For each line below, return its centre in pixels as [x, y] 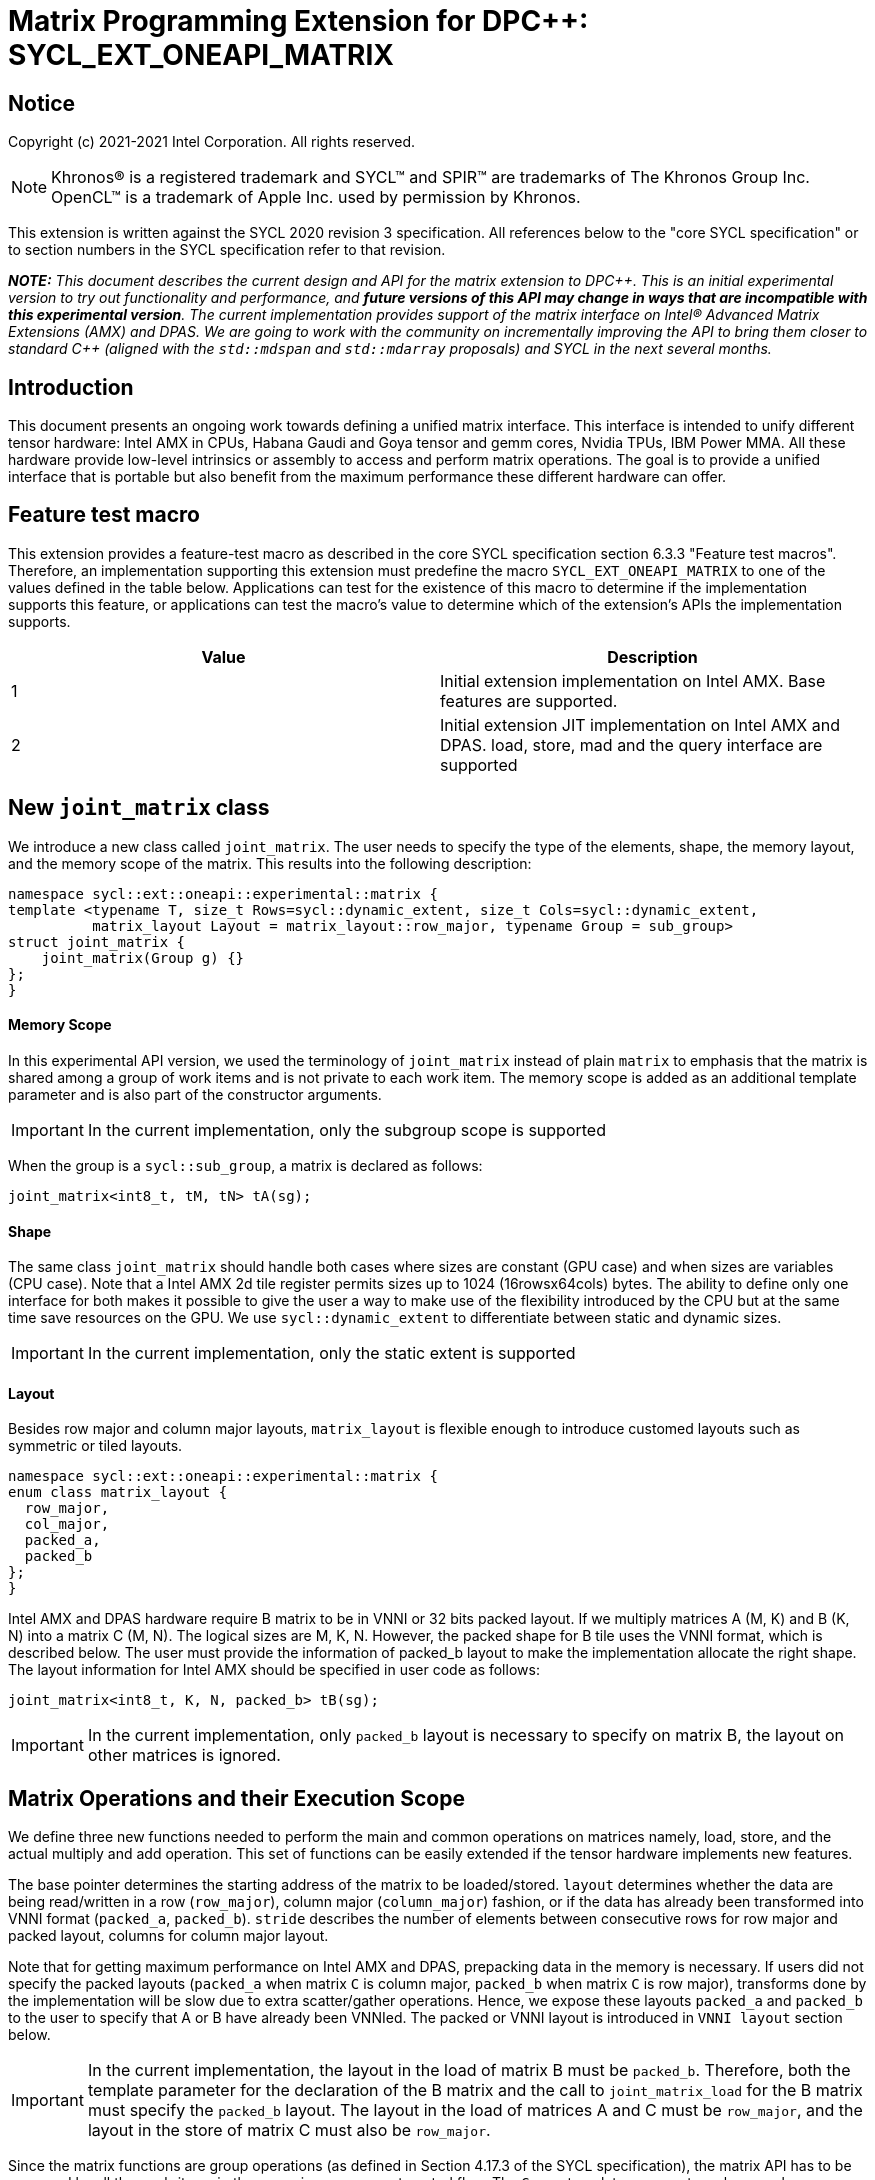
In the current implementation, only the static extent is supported [331, 1353]
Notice [42, 103]
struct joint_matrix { [97, 941]
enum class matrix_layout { [118, 1492]
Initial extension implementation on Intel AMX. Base [633, 680]
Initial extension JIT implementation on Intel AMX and [640, 724]
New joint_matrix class [139, 808]
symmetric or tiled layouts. [95, 1446]
